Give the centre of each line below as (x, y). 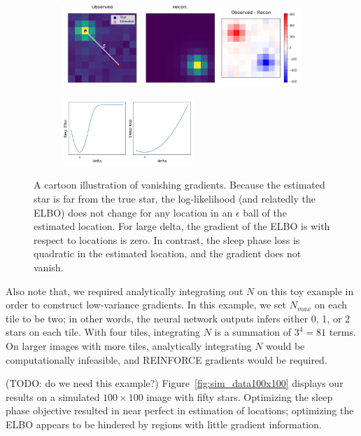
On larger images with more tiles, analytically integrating (129, 345)
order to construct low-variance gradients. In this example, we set (146, 305)
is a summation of (253, 332)
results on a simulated (53, 396)
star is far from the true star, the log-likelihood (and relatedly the (175, 199)
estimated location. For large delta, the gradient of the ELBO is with (182, 226)
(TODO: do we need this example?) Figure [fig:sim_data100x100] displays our (175, 383)
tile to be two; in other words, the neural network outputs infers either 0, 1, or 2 (178, 318)
